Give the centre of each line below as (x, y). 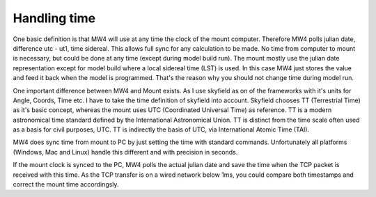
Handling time (54, 18)
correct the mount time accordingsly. (66, 184)
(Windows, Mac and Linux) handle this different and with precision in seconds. (125, 152)
